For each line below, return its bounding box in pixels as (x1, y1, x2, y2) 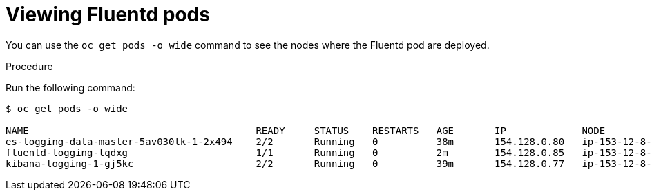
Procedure (6, 60, 53, 72)
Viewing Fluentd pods (6, 3, 210, 26)
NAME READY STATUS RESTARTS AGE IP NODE (6, 124, 606, 136)
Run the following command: (6, 81, 135, 94)
